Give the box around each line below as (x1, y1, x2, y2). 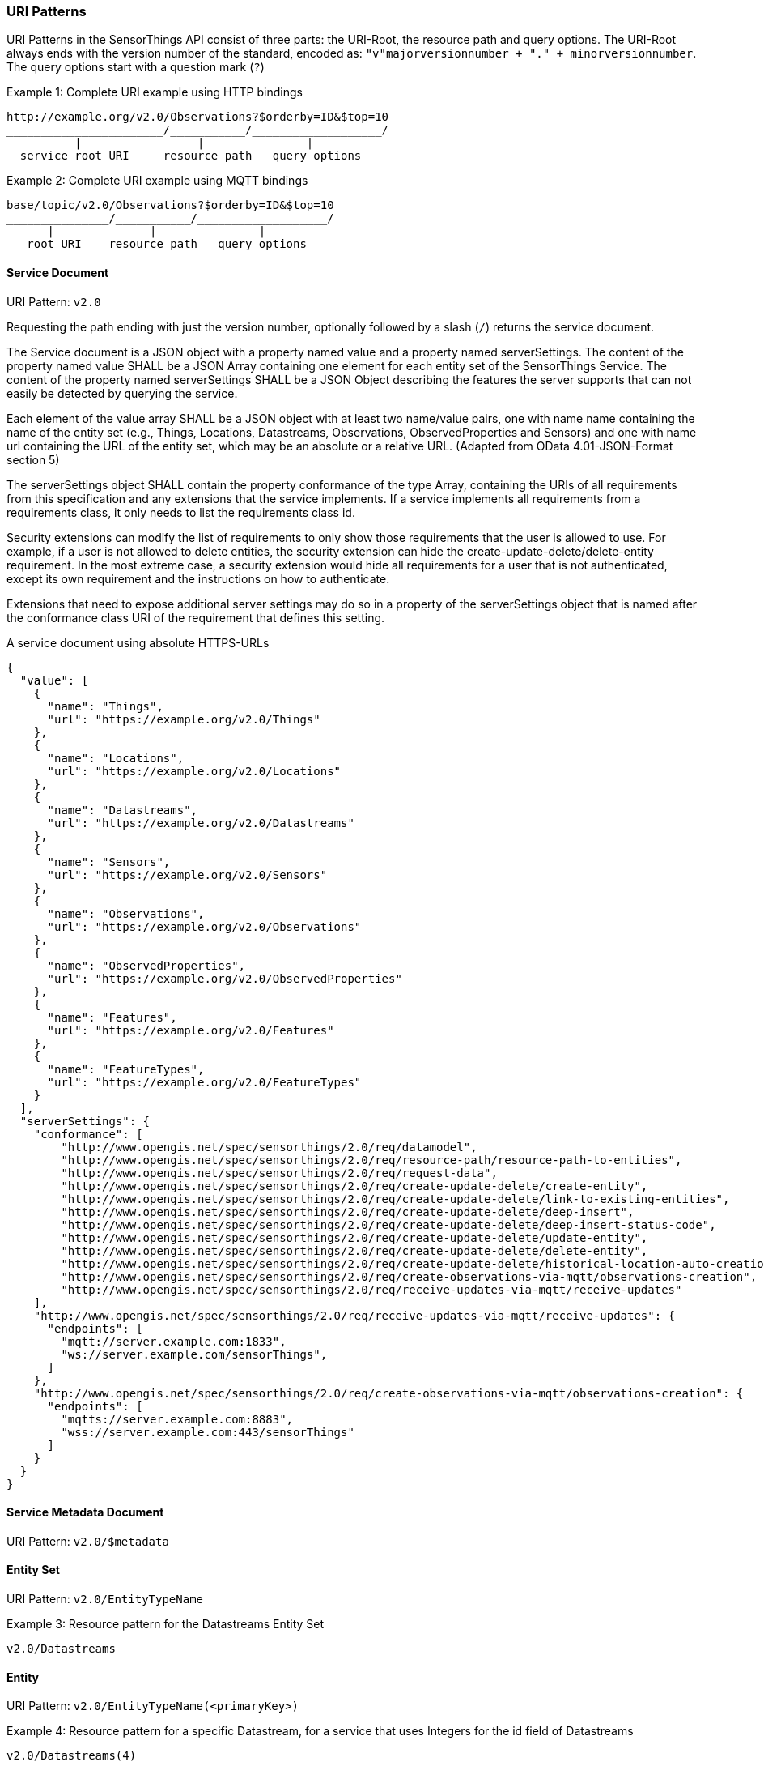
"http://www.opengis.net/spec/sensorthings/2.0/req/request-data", (61, 1166, 498, 1179)
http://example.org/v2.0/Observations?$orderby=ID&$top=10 (6, 110, 389, 124)
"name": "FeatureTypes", (47, 1062, 205, 1076)
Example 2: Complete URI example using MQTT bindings (6, 173, 308, 188)
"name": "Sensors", (47, 855, 171, 868)
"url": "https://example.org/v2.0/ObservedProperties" (47, 971, 402, 985)
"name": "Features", (47, 1010, 177, 1024)
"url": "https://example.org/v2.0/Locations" (47, 764, 342, 778)
